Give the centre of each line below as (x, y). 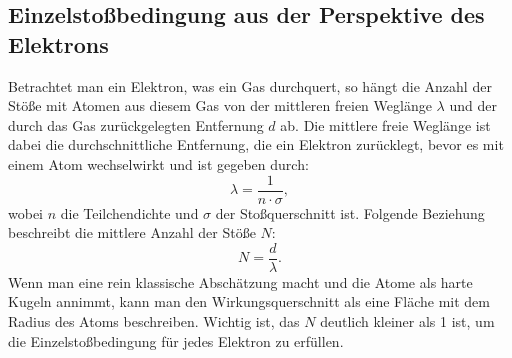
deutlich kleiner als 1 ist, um (407, 321)
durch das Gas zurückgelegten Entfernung (136, 124)
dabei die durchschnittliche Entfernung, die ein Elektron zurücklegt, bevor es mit (256, 144)
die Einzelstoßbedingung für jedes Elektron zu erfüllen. (176, 340)
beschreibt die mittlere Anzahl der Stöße (132, 232)
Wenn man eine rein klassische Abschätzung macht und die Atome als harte (240, 281)
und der (473, 105)
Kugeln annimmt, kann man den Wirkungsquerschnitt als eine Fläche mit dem (249, 301)
